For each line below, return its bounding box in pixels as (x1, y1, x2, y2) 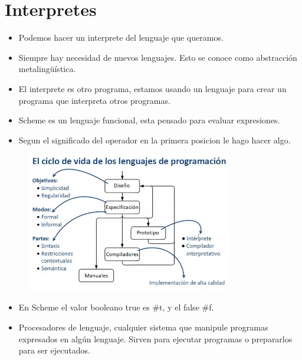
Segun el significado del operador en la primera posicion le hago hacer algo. (18, 133, 291, 146)
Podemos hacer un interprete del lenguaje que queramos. (18, 31, 224, 44)
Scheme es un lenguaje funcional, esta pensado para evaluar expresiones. (18, 114, 280, 126)
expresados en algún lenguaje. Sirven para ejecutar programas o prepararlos (18, 332, 293, 345)
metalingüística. (18, 63, 76, 75)
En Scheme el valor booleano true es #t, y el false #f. (18, 301, 214, 313)
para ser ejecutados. (18, 344, 90, 356)
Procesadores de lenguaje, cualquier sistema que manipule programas (18, 320, 268, 333)
